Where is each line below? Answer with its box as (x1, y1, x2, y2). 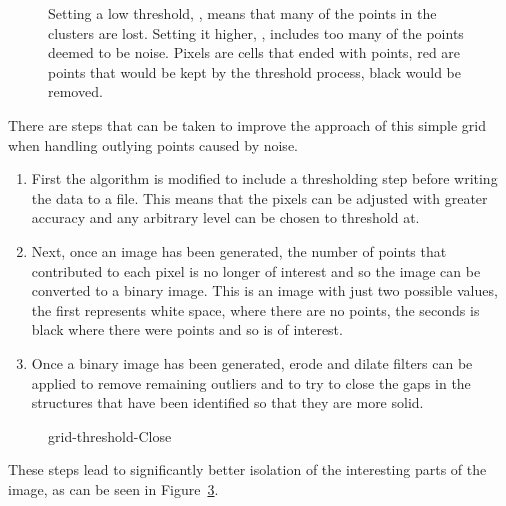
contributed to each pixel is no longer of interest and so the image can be (31, 260, 481, 281)
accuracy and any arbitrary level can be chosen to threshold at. (31, 207, 420, 228)
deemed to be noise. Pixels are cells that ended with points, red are (48, 42, 461, 63)
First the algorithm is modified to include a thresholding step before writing (31, 168, 498, 189)
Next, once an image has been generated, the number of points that (31, 240, 447, 261)
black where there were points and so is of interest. (31, 319, 343, 340)
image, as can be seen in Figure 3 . (8, 478, 219, 499)
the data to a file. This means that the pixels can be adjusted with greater (31, 187, 488, 208)
